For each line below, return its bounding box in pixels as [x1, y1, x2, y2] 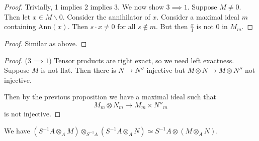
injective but [146, 65, 186, 75]
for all [117, 21, 136, 32]
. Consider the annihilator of [62, 11, 150, 22]
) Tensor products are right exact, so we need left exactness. [49, 55, 234, 65]
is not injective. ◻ [4, 108, 61, 119]
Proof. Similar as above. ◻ [4, 38, 87, 49]
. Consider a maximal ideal [156, 11, 239, 22]
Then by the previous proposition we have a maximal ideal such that [4, 91, 216, 102]
